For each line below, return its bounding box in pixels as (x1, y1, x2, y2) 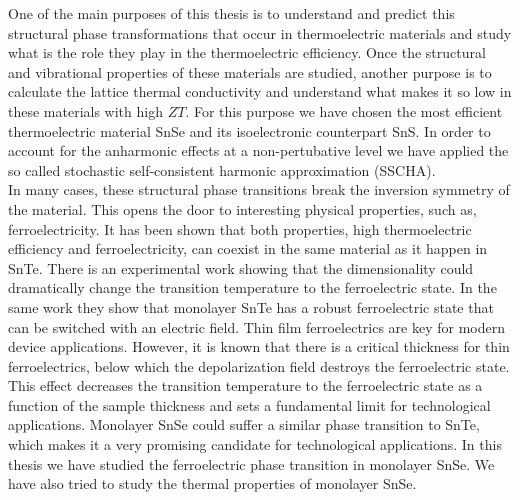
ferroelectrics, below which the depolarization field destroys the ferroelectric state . (8, 355, 510, 376)
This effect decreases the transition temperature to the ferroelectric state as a (8, 375, 483, 396)
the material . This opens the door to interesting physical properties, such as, (8, 198, 477, 219)
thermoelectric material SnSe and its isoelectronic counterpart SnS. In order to (8, 120, 491, 141)
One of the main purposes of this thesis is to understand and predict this (8, 3, 455, 23)
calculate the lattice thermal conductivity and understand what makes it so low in (8, 81, 512, 102)
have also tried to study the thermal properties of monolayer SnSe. (8, 473, 417, 494)
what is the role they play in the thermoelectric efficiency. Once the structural (8, 42, 486, 63)
